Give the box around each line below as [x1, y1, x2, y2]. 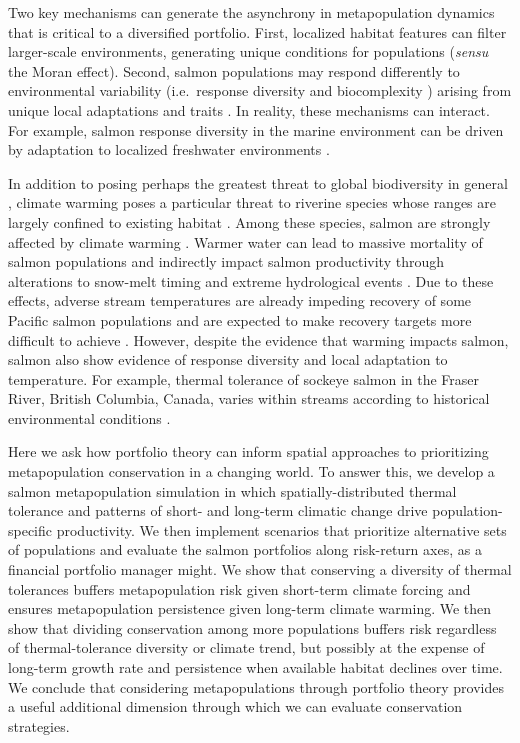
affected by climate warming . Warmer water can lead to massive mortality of [8, 231, 483, 252]
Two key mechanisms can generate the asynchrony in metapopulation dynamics [8, 2, 495, 22]
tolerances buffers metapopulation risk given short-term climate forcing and [8, 578, 471, 599]
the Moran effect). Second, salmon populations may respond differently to [8, 60, 460, 81]
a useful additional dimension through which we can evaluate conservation [8, 696, 463, 717]
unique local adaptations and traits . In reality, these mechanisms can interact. [8, 99, 490, 120]
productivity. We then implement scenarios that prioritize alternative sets [56, 519, 507, 540]
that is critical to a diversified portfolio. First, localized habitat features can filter [8, 21, 507, 42]
